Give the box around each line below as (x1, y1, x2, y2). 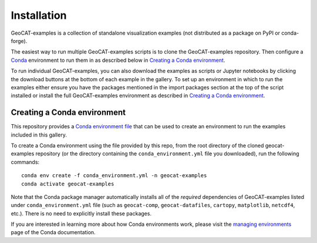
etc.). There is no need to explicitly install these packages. (11, 209, 152, 217)
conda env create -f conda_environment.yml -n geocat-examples (21, 172, 207, 179)
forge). (11, 37, 28, 44)
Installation (11, 9, 67, 22)
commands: (11, 158, 40, 165)
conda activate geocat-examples (21, 180, 114, 187)
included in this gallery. (11, 131, 67, 138)
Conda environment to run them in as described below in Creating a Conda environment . (11, 56, 225, 64)
